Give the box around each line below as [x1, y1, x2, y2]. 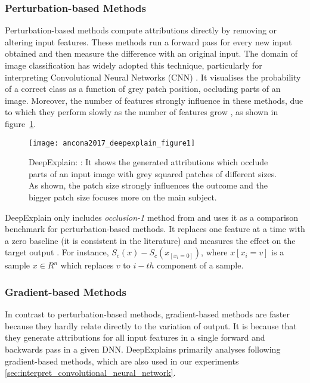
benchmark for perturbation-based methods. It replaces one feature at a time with [5, 223, 305, 235]
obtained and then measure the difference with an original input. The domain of [5, 47, 298, 60]
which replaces [60, 259, 114, 271]
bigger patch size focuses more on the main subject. [29, 191, 217, 203]
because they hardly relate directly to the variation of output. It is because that [5, 319, 297, 332]
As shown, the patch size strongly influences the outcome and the [29, 179, 268, 191]
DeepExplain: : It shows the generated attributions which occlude [29, 156, 268, 168]
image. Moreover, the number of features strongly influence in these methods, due [5, 94, 303, 106]
